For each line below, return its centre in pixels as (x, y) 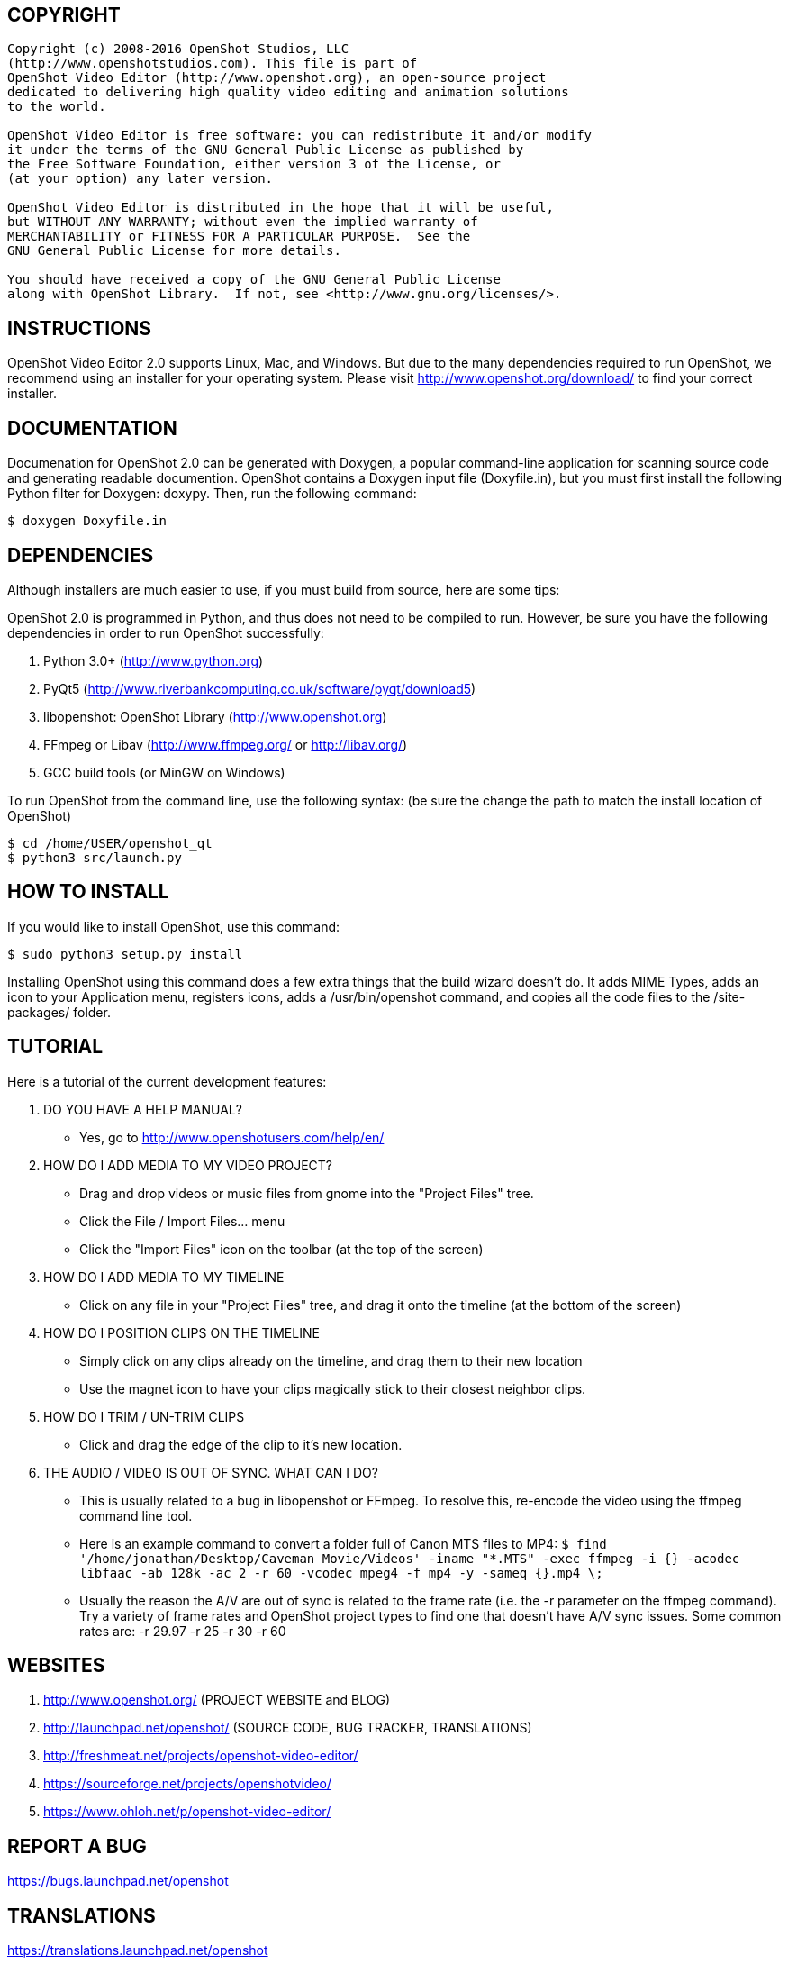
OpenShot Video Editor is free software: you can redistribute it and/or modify (300, 136)
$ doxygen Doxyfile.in (87, 521)
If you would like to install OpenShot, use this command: (174, 926)
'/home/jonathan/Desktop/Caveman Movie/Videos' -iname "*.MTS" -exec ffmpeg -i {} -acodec (410, 1558)
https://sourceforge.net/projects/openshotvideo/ (188, 1784)
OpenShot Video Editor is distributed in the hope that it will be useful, (281, 208)
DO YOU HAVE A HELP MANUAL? (143, 1109)
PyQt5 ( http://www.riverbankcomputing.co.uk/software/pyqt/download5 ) (260, 688)
